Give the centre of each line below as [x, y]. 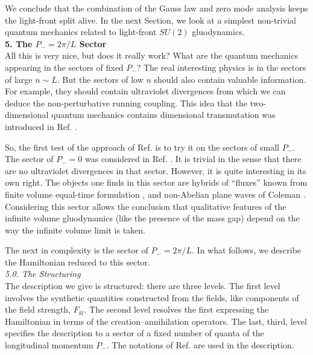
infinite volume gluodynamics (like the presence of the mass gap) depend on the [152, 218]
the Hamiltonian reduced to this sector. [77, 262]
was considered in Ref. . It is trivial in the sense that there [193, 159]
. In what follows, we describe [247, 250]
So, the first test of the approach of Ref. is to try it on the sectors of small [142, 147]
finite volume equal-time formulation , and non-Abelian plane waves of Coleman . [155, 194]
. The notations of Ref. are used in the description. [200, 345]
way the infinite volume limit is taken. [75, 230]
